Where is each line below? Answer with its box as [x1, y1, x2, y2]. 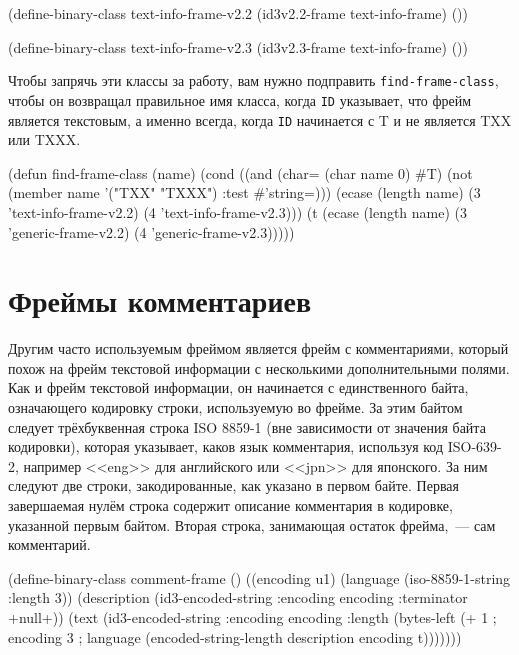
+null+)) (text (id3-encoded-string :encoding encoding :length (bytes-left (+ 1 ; [8, 606, 497, 627]
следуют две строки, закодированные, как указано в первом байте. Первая [8, 475, 459, 496]
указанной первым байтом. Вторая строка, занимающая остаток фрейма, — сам [8, 514, 496, 535]
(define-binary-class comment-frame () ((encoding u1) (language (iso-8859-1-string [8, 567, 511, 588]
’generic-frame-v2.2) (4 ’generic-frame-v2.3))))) [8, 221, 295, 242]
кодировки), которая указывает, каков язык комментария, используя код [8, 436, 444, 457]
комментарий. [8, 534, 91, 555]
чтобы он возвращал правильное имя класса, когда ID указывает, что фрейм [8, 89, 472, 110]
